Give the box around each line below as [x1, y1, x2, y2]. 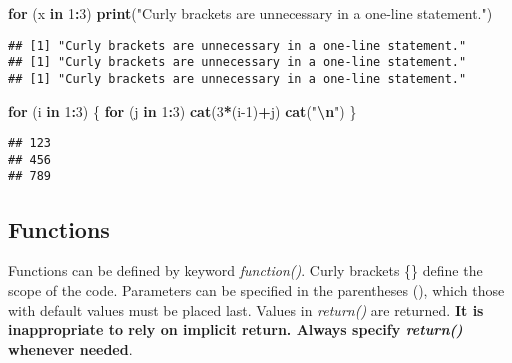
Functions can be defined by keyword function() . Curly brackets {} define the [8, 260, 483, 281]
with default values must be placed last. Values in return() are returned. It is [8, 299, 484, 320]
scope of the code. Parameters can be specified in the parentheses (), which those [8, 279, 505, 300]
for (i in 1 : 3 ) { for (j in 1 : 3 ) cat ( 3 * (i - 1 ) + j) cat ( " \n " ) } [8, 100, 357, 121]
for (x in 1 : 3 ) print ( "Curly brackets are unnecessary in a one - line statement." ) [8, 3, 493, 23]
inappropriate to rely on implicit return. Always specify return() [8, 319, 463, 340]
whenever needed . [8, 338, 133, 359]
